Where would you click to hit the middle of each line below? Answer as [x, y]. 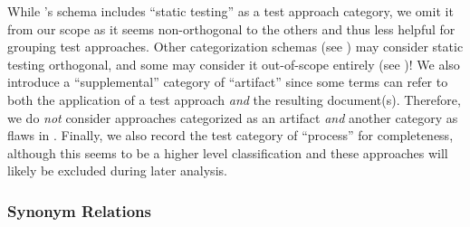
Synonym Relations [79, 210]
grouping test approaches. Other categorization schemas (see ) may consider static [235, 47]
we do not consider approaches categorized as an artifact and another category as [233, 117]
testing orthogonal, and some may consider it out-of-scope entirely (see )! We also [234, 64]
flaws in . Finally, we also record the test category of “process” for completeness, [230, 135]
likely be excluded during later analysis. [117, 170]
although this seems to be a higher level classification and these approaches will [228, 152]
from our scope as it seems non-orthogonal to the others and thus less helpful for [231, 28]
